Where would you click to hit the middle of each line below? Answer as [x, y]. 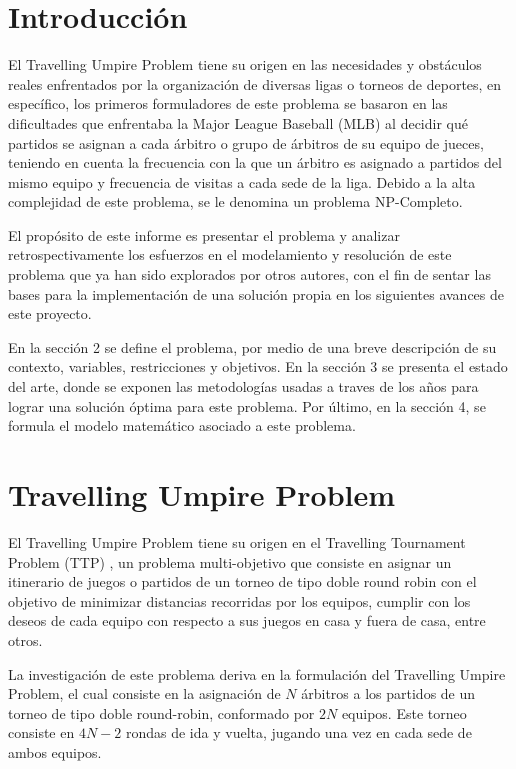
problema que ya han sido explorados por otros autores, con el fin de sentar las [249, 274]
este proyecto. [50, 313]
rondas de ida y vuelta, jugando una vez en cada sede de [298, 732]
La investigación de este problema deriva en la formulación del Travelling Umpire [257, 673]
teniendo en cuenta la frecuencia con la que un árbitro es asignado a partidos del [255, 162]
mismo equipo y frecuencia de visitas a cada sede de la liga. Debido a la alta [242, 181]
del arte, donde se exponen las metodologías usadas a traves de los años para [243, 386]
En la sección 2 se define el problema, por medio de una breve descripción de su [252, 346]
